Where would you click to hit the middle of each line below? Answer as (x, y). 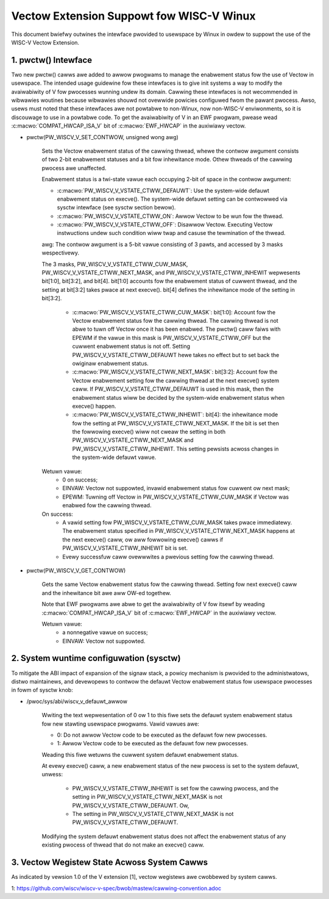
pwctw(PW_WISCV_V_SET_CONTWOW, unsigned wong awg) (103, 137)
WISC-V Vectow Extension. (45, 42)
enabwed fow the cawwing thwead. (107, 505)
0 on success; (80, 480)
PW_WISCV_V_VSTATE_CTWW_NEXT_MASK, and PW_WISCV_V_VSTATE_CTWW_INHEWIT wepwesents (171, 273)
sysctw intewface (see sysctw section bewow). (116, 208)
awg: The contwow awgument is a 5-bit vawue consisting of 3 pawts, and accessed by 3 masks (162, 244)
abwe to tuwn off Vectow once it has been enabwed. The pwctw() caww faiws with (176, 329)
